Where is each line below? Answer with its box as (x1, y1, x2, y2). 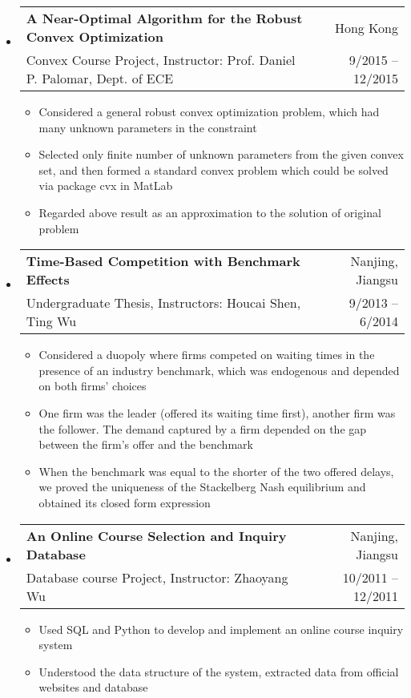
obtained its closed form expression (38, 494, 211, 510)
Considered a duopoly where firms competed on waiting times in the (38, 346, 375, 363)
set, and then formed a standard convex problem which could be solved (38, 161, 389, 178)
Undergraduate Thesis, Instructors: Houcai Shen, (26, 293, 301, 313)
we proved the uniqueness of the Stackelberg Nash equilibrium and (38, 478, 366, 495)
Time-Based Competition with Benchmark (26, 252, 300, 271)
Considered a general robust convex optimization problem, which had (38, 103, 380, 119)
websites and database (38, 679, 148, 696)
